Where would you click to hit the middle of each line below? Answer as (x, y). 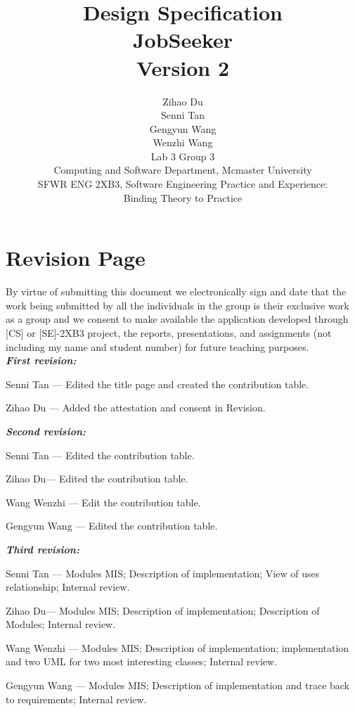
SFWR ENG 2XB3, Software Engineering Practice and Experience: (183, 184)
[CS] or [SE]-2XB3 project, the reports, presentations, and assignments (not (169, 332)
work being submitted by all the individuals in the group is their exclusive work (177, 305)
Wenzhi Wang (183, 142)
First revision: (41, 360)
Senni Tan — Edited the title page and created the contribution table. (157, 384)
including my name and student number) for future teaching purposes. (157, 346)
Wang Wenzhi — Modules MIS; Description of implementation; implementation (177, 647)
